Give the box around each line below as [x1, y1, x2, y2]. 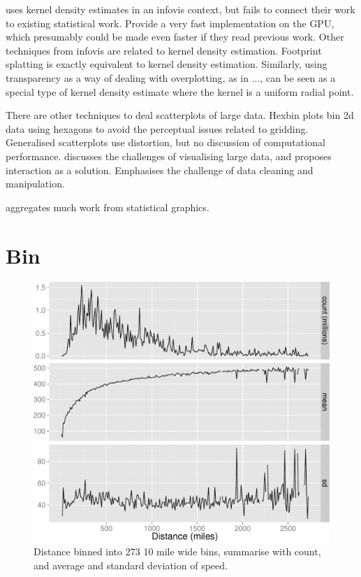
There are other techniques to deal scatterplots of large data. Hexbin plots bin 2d [6, 108, 354, 122]
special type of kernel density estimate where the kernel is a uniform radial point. [6, 84, 354, 99]
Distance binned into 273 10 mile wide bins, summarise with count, [34, 544, 321, 559]
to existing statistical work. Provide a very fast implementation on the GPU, [6, 15, 334, 30]
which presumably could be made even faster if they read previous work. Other [6, 29, 344, 44]
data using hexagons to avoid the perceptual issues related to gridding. [6, 121, 309, 136]
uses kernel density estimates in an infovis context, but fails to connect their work [6, 2, 355, 16]
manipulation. [6, 176, 65, 191]
